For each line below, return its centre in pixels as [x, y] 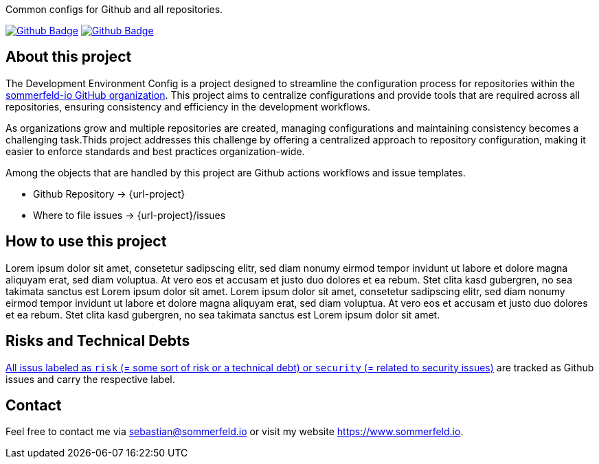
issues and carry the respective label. [90, 379]
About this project [69, 57]
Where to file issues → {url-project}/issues [129, 215]
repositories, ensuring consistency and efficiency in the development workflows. [188, 106]
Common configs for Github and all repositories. [114, 9]
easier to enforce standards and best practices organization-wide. [155, 151]
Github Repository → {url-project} [109, 194]
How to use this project [86, 242]
